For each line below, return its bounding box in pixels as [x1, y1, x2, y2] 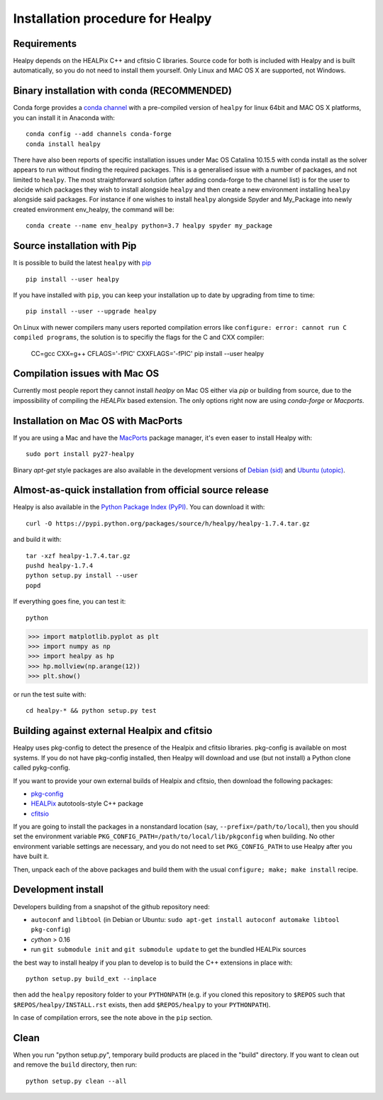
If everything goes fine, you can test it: [13, 597, 126, 606]
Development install [13, 884, 104, 896]
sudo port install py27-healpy [26, 450, 135, 458]
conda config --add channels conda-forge [26, 130, 172, 138]
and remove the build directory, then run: [13, 1060, 138, 1069]
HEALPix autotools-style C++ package [30, 799, 143, 808]
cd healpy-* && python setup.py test [26, 706, 157, 715]
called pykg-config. [13, 763, 70, 772]
